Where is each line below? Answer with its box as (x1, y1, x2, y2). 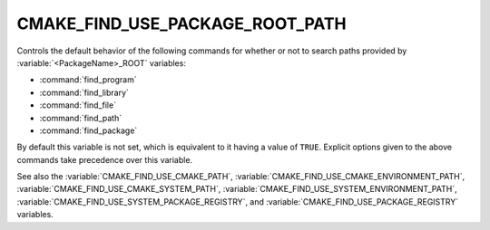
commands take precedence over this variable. (16, 154, 193, 165)
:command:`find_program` (39, 74, 137, 85)
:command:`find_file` (39, 100, 117, 110)
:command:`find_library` (39, 87, 129, 98)
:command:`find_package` (39, 125, 138, 136)
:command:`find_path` (39, 112, 122, 123)
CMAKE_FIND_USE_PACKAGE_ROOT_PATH (16, 14, 347, 34)
